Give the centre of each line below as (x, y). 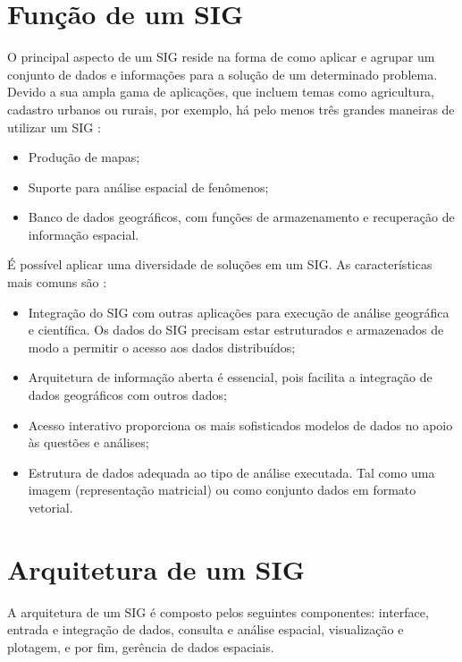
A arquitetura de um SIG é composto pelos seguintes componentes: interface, (218, 611)
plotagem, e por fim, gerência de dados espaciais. (141, 646)
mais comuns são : (57, 282)
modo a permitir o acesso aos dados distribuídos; (162, 347)
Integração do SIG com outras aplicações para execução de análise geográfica (239, 312)
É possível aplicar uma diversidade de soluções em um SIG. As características (220, 264)
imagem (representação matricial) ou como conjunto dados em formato (222, 490)
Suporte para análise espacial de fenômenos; (148, 187)
